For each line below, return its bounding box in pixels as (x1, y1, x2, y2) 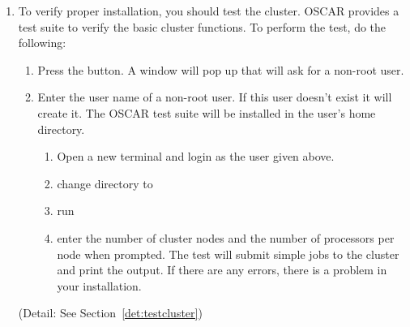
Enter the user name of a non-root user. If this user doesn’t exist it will (37, 88, 392, 105)
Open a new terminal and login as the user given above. (57, 148, 335, 165)
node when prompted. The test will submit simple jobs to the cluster (57, 245, 399, 262)
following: (18, 34, 66, 51)
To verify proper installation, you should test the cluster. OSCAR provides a (18, 2, 399, 19)
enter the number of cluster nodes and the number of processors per (57, 229, 395, 246)
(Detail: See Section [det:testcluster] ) (18, 304, 203, 321)
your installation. (57, 277, 142, 294)
